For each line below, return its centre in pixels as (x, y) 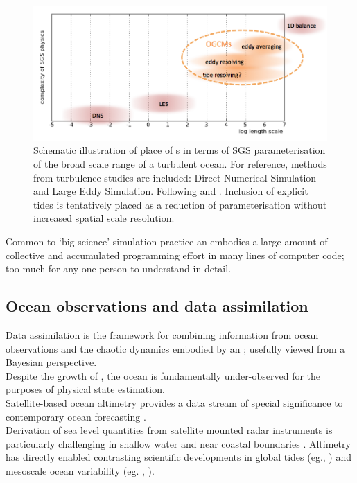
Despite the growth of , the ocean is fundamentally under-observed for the (163, 375)
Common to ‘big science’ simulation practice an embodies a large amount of (167, 241)
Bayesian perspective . (51, 362)
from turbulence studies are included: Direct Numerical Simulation (175, 177)
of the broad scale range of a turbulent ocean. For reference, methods (180, 164)
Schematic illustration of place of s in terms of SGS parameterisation (180, 150)
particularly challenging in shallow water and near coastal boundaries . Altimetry (178, 443)
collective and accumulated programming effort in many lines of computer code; (175, 255)
